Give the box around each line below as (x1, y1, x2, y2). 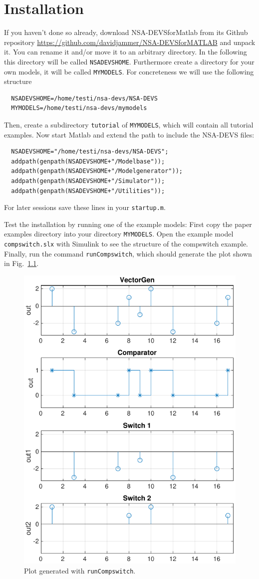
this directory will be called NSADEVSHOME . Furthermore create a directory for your (4, 56, 255, 66)
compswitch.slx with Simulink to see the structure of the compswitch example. (4, 238, 249, 249)
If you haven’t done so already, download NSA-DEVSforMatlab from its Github (4, 27, 248, 37)
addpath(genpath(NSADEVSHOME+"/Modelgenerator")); (11, 167, 183, 175)
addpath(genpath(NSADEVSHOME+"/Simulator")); (11, 177, 165, 185)
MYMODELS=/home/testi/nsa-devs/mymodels (11, 104, 147, 112)
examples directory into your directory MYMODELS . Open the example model (4, 228, 234, 239)
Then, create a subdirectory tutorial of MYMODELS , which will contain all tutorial (4, 119, 254, 129)
